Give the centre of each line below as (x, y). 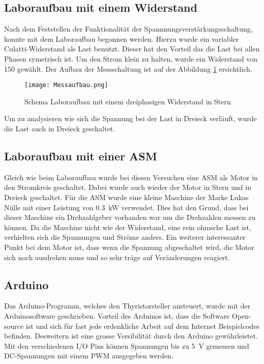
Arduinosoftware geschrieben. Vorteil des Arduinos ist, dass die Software (117, 315)
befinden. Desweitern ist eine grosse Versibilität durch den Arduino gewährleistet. (131, 336)
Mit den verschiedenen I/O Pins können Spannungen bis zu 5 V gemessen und (127, 345)
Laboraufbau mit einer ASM (81, 156)
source (14, 326)
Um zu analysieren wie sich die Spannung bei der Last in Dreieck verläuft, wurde (130, 118)
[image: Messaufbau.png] (66, 85)
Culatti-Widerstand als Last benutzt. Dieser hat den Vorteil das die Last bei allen (132, 49)
